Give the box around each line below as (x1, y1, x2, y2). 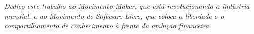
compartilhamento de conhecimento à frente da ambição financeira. (4, 20, 211, 31)
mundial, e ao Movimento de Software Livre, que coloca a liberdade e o (4, 10, 224, 21)
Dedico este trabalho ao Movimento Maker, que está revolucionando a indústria (4, 1, 250, 11)
